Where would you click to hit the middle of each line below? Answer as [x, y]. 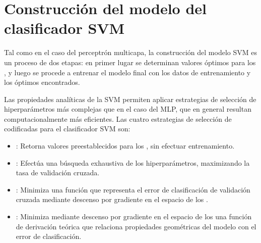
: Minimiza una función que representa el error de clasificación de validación [133, 189]
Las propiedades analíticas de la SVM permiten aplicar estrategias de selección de [130, 99]
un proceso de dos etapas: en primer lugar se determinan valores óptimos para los [130, 62]
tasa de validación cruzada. [58, 173]
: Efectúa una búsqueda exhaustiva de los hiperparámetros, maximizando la [133, 162]
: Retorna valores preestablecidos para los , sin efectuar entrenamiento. [125, 146]
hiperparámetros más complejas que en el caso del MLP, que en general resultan [128, 109]
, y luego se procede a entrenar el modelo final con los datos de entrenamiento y [127, 72]
